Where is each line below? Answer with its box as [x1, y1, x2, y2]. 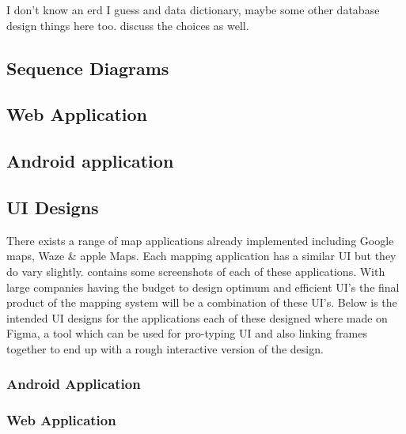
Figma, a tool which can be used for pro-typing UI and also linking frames [6, 325, 367, 342]
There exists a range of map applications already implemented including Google [6, 232, 394, 248]
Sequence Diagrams [6, 55, 169, 80]
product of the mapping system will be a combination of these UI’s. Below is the [6, 294, 397, 311]
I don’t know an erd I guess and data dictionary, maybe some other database [6, 2, 380, 17]
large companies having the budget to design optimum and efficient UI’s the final [6, 278, 400, 295]
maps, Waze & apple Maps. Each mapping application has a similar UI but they [6, 247, 397, 264]
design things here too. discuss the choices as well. [6, 17, 249, 33]
